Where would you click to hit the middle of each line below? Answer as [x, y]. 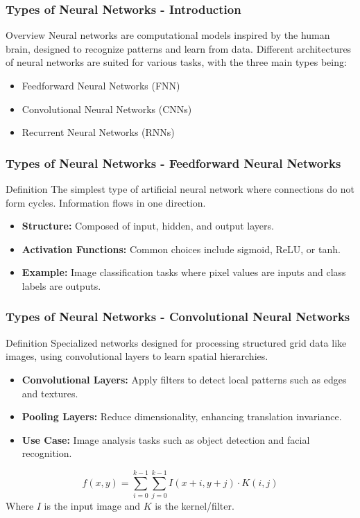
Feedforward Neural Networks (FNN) [101, 85]
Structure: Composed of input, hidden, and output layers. [148, 226]
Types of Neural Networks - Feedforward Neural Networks [173, 163]
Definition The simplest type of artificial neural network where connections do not [180, 189]
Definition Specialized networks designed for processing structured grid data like [176, 342]
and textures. [50, 393]
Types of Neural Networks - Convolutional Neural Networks [178, 317]
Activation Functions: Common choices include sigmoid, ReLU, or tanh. [181, 249]
